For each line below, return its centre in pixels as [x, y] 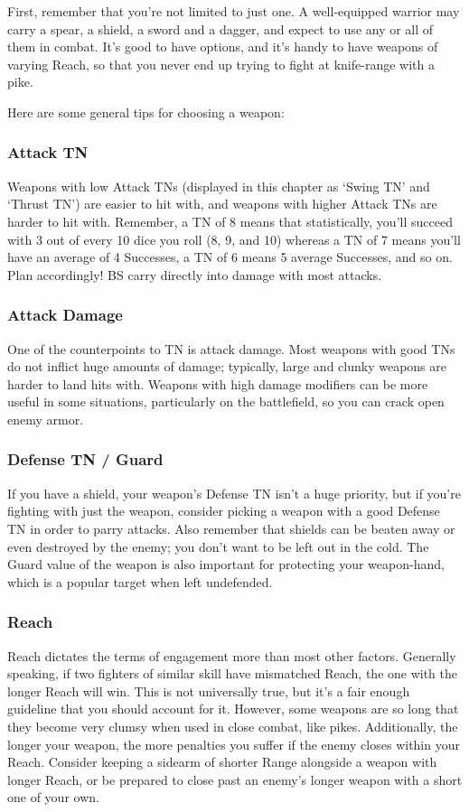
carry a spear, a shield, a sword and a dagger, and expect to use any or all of [220, 28]
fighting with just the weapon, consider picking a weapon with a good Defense [224, 511]
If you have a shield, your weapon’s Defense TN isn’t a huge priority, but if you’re [234, 493]
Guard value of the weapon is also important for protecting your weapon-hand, [226, 564]
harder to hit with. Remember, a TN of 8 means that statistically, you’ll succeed [230, 221]
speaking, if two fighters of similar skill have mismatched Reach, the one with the [233, 673]
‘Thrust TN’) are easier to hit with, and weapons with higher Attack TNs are [222, 204]
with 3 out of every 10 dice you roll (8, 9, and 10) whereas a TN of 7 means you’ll [234, 239]
